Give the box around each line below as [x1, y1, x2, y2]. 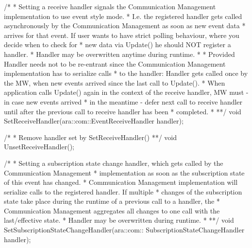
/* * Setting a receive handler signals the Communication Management [4, 1, 216, 11]
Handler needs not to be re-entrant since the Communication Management [4, 58, 226, 69]
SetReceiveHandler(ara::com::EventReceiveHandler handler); [4, 116, 184, 126]
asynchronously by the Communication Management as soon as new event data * [4, 20, 246, 31]
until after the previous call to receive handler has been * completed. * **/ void [4, 106, 241, 116]
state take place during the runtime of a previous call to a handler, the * [4, 196, 220, 206]
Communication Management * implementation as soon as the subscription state [4, 167, 245, 177]
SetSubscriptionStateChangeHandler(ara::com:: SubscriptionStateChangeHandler [4, 225, 245, 235]
